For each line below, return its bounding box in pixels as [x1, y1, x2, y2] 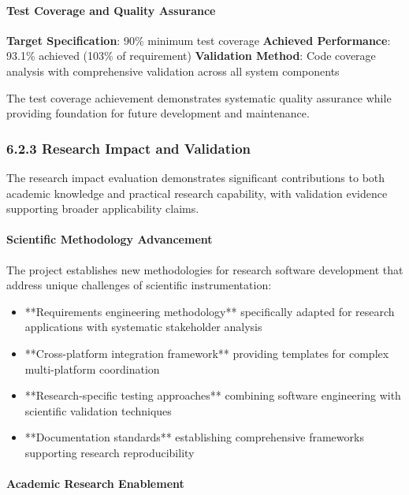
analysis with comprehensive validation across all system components [6, 62, 340, 79]
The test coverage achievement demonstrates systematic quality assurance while [6, 89, 392, 106]
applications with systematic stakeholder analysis [24, 318, 262, 335]
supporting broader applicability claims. [6, 200, 199, 217]
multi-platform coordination [24, 360, 160, 377]
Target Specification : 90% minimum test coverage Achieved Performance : [6, 32, 391, 48]
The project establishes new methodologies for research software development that [6, 261, 403, 277]
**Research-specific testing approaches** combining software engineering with [24, 387, 401, 404]
